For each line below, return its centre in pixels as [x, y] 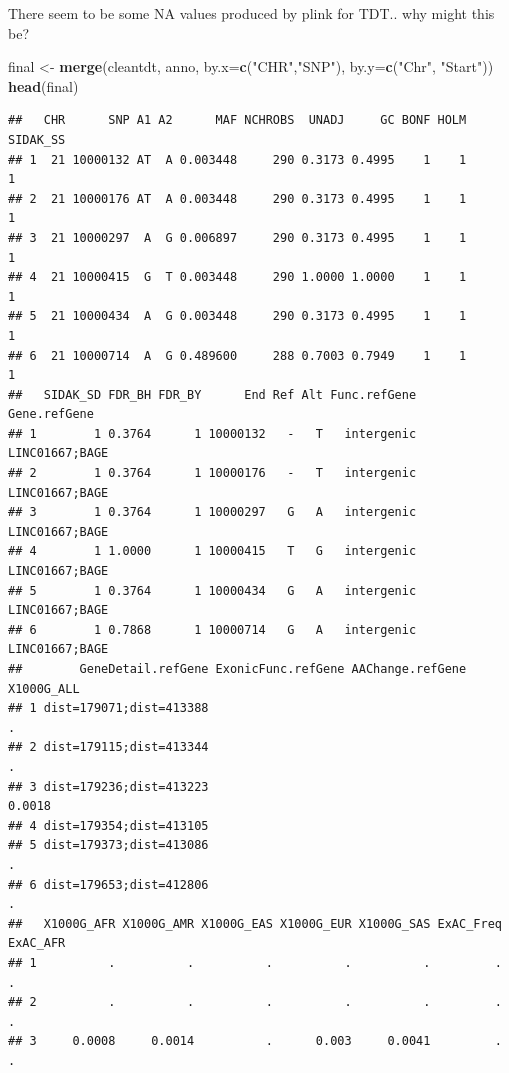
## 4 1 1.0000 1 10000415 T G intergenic [212, 551]
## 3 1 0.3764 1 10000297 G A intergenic [212, 512]
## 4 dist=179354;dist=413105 [108, 825]
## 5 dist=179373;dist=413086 [108, 845]
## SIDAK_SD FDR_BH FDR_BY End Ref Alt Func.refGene [212, 394]
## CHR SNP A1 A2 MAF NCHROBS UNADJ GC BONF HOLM [237, 120]
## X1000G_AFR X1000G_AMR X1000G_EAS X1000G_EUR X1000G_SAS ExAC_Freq [255, 923]
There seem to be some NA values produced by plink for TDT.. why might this [251, 13]
